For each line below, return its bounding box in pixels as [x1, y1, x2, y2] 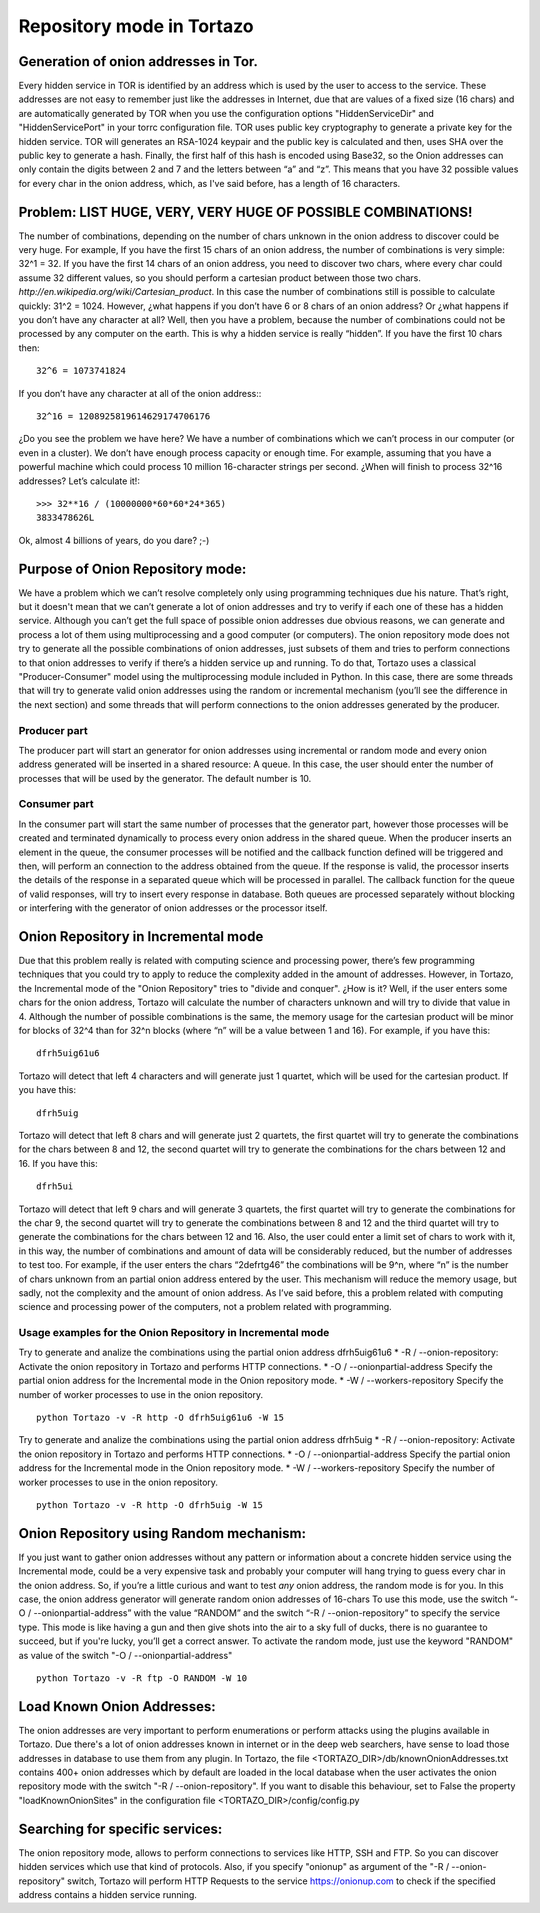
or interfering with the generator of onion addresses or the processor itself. [18, 902, 328, 914]
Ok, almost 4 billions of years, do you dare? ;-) [18, 534, 210, 546]
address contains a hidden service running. [18, 1888, 197, 1900]
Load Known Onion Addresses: [18, 1698, 216, 1715]
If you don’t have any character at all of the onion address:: [18, 387, 262, 399]
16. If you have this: [18, 1157, 99, 1169]
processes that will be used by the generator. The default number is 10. [18, 772, 312, 784]
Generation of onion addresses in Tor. [18, 53, 259, 70]
